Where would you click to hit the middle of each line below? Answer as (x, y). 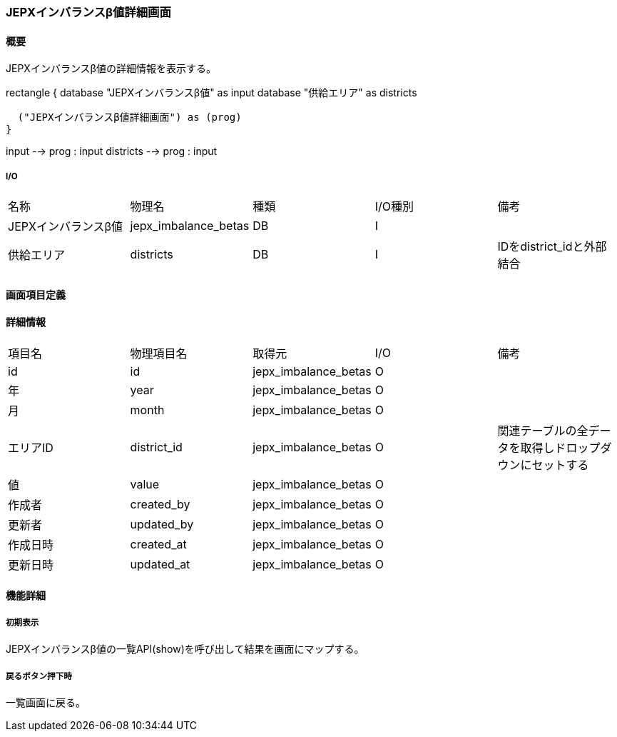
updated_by (162, 524)
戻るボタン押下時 (39, 676)
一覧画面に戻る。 (46, 702)
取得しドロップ (560, 447)
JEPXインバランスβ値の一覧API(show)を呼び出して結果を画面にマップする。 (185, 649)
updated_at (160, 564)
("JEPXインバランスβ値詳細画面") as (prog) (129, 117)
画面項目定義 (36, 294)
